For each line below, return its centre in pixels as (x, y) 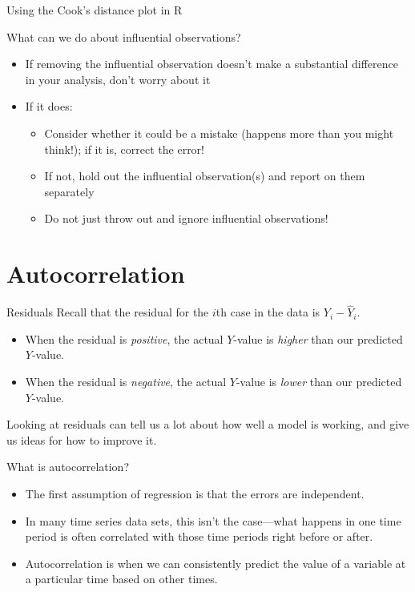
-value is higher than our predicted (318, 338)
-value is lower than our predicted (319, 382)
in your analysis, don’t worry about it (118, 79)
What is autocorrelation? (68, 467)
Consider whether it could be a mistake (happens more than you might (219, 133)
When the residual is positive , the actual (124, 338)
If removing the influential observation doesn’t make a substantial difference (212, 64)
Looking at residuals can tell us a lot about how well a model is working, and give (208, 424)
